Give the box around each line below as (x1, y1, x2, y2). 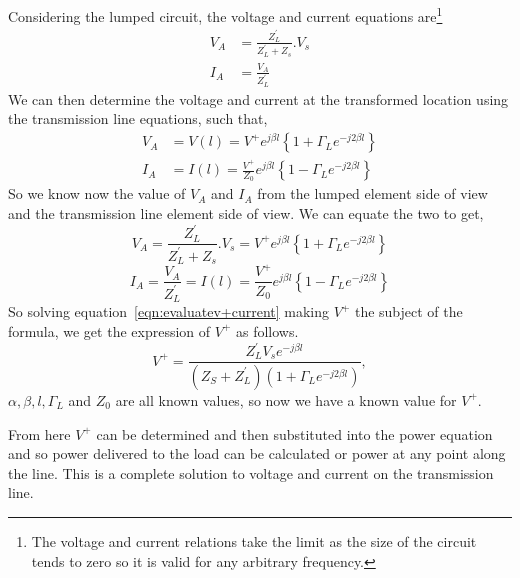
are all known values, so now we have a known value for (115, 389, 457, 410)
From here (8, 423, 71, 444)
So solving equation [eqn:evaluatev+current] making (8, 301, 330, 322)
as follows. (235, 320, 299, 341)
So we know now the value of (8, 183, 186, 204)
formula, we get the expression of (8, 320, 211, 341)
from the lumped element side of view (257, 183, 488, 204)
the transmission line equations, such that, (8, 108, 268, 129)
